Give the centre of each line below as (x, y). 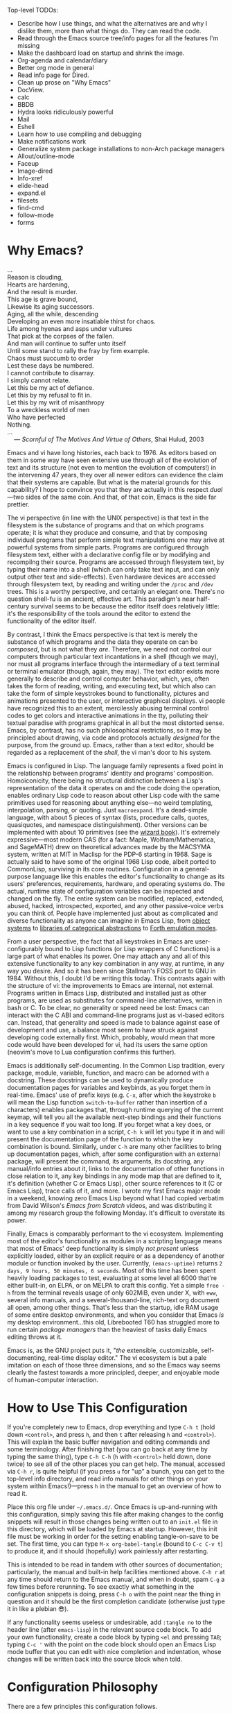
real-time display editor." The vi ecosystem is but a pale (127, 1357)
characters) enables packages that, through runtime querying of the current (115, 1109)
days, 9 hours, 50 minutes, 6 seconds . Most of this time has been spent (111, 1270)
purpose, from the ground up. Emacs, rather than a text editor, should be (111, 744)
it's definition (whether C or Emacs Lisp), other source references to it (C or (115, 1183)
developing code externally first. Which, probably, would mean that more (111, 1037)
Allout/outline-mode (46, 156)
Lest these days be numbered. (51, 365)
